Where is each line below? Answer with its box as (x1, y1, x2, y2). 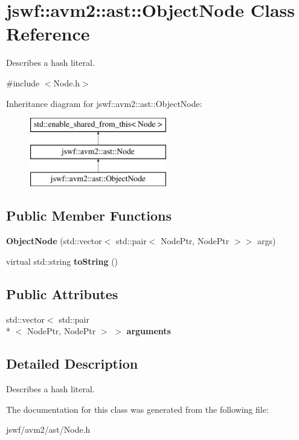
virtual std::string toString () (6, 254, 118, 267)
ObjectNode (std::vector (6, 235, 102, 247)
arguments (126, 325, 171, 337)
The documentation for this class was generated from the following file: (6, 403, 269, 415)
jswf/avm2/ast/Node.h (6, 423, 91, 436)
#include (6, 76, 40, 89)
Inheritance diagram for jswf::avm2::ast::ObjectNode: (6, 97, 202, 109)
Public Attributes (6, 284, 118, 303)
